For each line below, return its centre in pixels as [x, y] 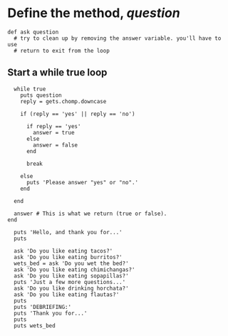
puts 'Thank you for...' [51, 313]
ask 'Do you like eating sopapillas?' [72, 275]
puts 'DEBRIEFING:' [43, 307]
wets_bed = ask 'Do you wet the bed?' [72, 263]
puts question [41, 95]
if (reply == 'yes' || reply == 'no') [78, 114]
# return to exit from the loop [62, 51]
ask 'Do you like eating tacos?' [63, 251]
